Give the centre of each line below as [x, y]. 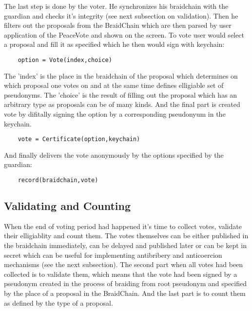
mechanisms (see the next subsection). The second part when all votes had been [124, 264]
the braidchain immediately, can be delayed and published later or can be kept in [126, 245]
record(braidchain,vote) [58, 180]
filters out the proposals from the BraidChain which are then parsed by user [118, 25]
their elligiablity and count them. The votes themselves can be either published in [126, 236]
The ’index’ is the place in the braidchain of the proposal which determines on [121, 75]
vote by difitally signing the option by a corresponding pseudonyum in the [115, 114]
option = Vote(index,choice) [65, 60]
